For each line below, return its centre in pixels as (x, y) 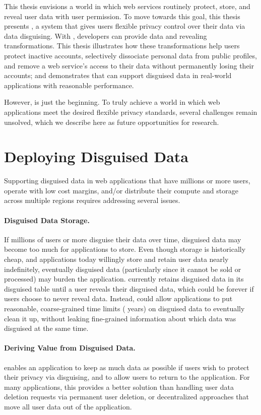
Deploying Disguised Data (96, 156)
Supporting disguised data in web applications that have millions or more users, (127, 181)
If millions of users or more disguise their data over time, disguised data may (123, 239)
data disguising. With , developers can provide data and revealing (106, 36)
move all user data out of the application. (68, 406)
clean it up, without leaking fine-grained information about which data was (120, 318)
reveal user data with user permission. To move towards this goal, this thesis (122, 16)
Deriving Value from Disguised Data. (70, 348)
